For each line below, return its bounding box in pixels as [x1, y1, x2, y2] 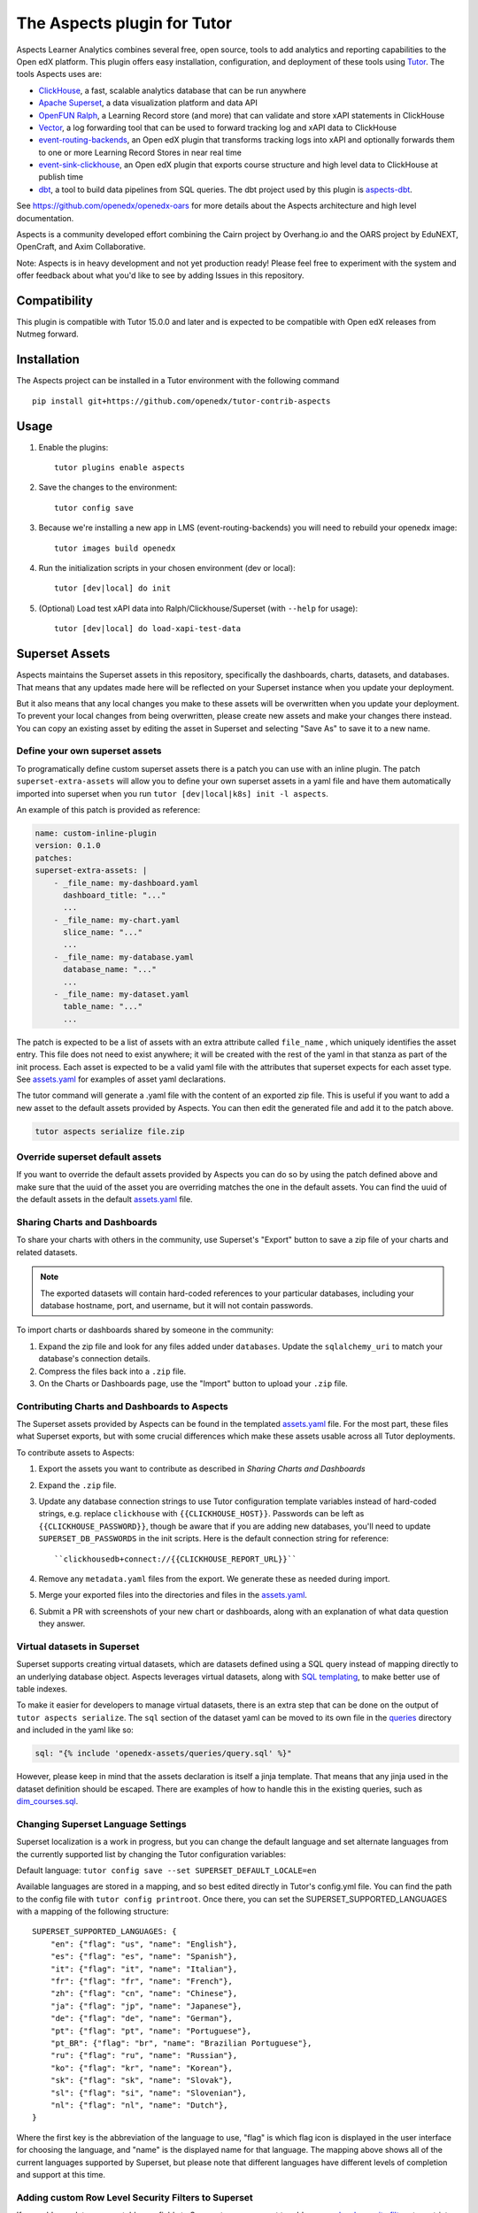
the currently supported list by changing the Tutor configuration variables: [16, 1848, 287, 1859]
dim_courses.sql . [16, 1795, 79, 1806]
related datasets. [16, 1246, 78, 1257]
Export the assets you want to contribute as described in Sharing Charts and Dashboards [38, 1463, 366, 1474]
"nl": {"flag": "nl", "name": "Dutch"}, [50, 2100, 229, 2110]
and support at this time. [16, 2169, 106, 2179]
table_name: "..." [63, 1001, 143, 1012]
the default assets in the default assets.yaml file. [16, 1194, 194, 1205]
